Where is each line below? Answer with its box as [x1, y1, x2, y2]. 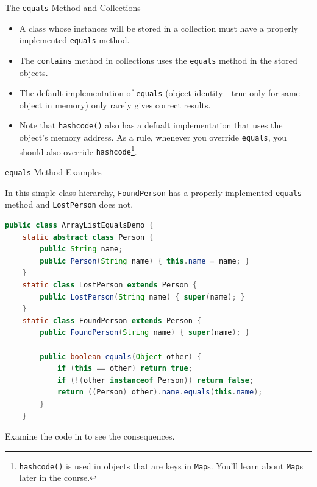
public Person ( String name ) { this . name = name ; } [40, 256, 250, 265]
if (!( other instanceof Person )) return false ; [57, 376, 254, 385]
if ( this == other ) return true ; [57, 364, 193, 373]
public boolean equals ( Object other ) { [40, 352, 202, 361]
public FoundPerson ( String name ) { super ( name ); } [40, 328, 250, 337]
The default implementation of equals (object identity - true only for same [19, 86, 300, 99]
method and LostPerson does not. [5, 198, 134, 211]
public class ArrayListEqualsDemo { [5, 221, 154, 229]
